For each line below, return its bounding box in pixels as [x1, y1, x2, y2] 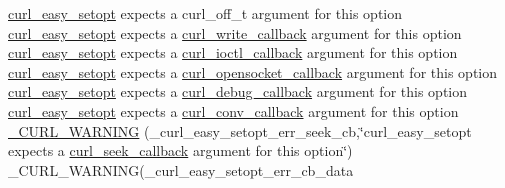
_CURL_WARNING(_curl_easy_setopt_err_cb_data [8, 159, 354, 180]
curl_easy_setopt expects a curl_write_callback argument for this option [8, 22, 462, 43]
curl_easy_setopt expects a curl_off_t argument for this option [8, 3, 403, 23]
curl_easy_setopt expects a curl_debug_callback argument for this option [8, 81, 467, 102]
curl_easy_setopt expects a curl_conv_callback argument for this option [8, 100, 459, 121]
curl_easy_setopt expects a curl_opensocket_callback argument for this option [8, 61, 497, 82]
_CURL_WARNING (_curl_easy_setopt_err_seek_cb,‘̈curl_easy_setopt [8, 120, 472, 141]
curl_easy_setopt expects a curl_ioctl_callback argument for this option [8, 42, 458, 63]
